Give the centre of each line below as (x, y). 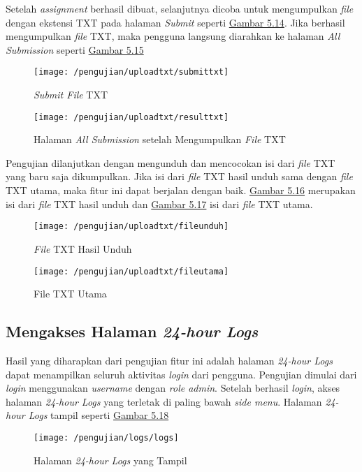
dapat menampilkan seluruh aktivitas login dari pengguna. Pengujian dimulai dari (181, 374)
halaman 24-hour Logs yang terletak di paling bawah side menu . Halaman (164, 401)
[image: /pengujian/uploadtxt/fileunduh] (131, 227)
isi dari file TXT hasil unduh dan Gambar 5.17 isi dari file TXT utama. (159, 204)
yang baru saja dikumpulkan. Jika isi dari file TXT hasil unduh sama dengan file (179, 176)
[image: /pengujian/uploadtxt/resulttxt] (131, 117)
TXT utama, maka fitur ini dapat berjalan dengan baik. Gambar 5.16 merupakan (181, 190)
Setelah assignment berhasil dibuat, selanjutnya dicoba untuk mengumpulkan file (180, 8)
